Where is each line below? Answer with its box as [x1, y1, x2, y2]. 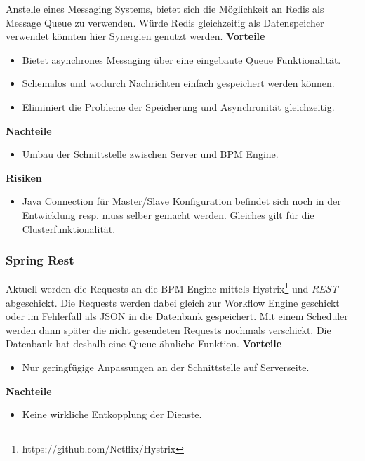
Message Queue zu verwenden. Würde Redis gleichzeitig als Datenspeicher [6, 15, 324, 29]
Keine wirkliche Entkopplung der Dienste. [22, 407, 202, 422]
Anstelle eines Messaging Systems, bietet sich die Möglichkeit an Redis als [6, 1, 324, 15]
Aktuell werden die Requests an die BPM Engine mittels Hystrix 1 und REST [6, 279, 338, 295]
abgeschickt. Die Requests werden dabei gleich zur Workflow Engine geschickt [6, 295, 340, 309]
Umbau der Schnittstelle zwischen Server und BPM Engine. [22, 147, 279, 161]
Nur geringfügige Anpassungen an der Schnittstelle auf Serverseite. [22, 359, 310, 374]
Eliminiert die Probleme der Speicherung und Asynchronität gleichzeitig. [22, 99, 335, 114]
